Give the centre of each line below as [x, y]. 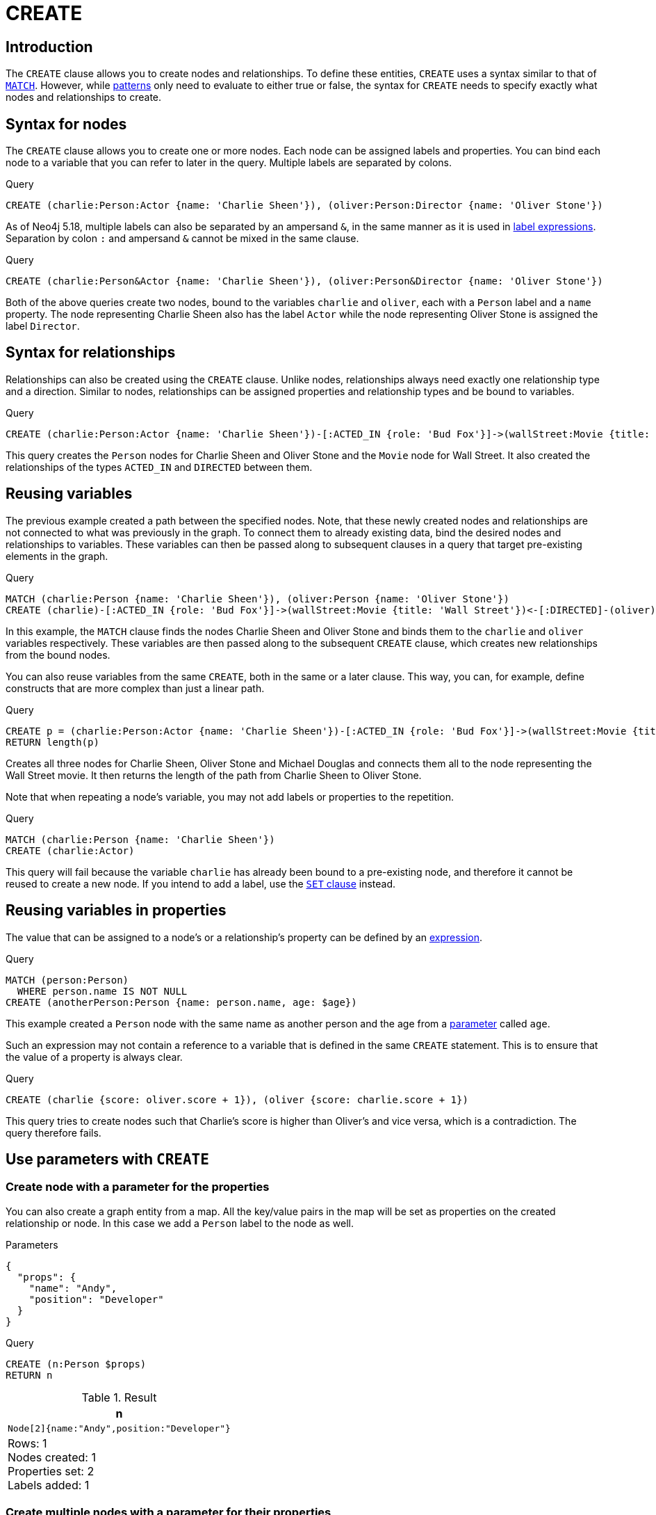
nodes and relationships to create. [84, 97]
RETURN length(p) [52, 742]
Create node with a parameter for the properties [138, 1187]
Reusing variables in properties [116, 911]
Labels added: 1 [49, 1485]
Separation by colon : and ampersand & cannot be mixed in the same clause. [182, 239]
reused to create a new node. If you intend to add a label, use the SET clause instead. [201, 883]
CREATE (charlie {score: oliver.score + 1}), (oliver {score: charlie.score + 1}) [237, 1099]
